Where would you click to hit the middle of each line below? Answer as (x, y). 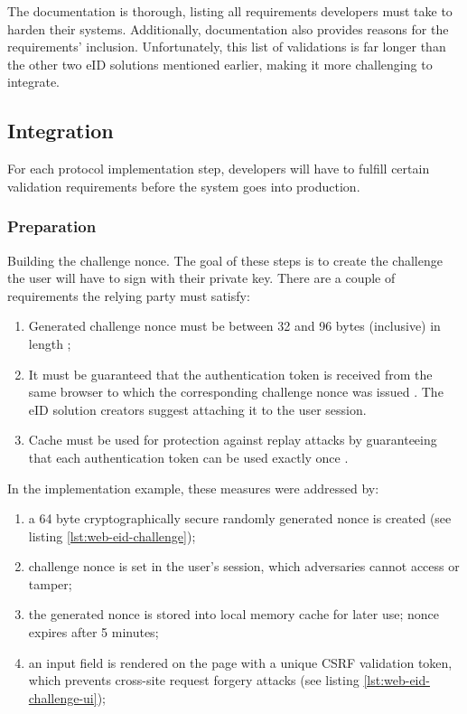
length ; (50, 343)
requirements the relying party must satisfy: (129, 295)
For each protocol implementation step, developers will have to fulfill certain (219, 169)
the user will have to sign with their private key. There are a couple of (201, 278)
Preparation (52, 226)
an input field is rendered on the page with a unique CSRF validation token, (240, 662)
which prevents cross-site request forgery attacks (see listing (194, 680)
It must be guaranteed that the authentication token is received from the (230, 374)
